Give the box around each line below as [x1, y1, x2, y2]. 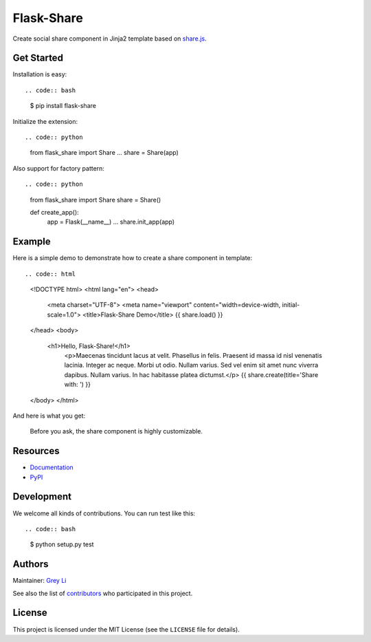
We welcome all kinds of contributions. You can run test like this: [12, 509, 196, 517]
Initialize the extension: [12, 117, 78, 125]
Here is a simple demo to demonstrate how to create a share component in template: [12, 254, 253, 262]
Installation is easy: [12, 70, 67, 78]
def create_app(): [30, 208, 79, 216]
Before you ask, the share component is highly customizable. [30, 427, 203, 436]
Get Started [12, 52, 63, 64]
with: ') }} [64, 381, 91, 389]
